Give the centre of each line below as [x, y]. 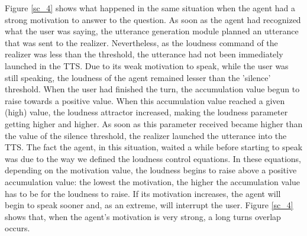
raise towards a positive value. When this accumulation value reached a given [145, 100]
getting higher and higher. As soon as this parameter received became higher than [154, 123]
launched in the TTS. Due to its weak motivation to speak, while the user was [147, 65]
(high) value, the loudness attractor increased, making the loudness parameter [146, 112]
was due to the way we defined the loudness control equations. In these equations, [153, 158]
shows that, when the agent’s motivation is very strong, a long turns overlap [143, 216]
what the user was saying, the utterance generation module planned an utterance [152, 31]
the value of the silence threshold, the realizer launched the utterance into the [146, 135]
